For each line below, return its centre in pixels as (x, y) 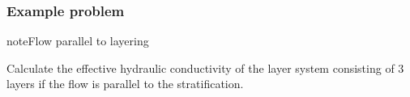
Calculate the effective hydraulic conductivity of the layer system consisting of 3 (205, 67)
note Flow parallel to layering (78, 41)
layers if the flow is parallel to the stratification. (125, 84)
